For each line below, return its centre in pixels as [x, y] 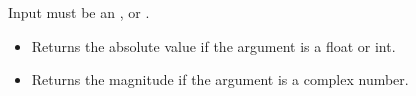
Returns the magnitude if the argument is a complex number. [220, 79]
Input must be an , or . [79, 12]
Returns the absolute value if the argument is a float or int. [213, 45]
